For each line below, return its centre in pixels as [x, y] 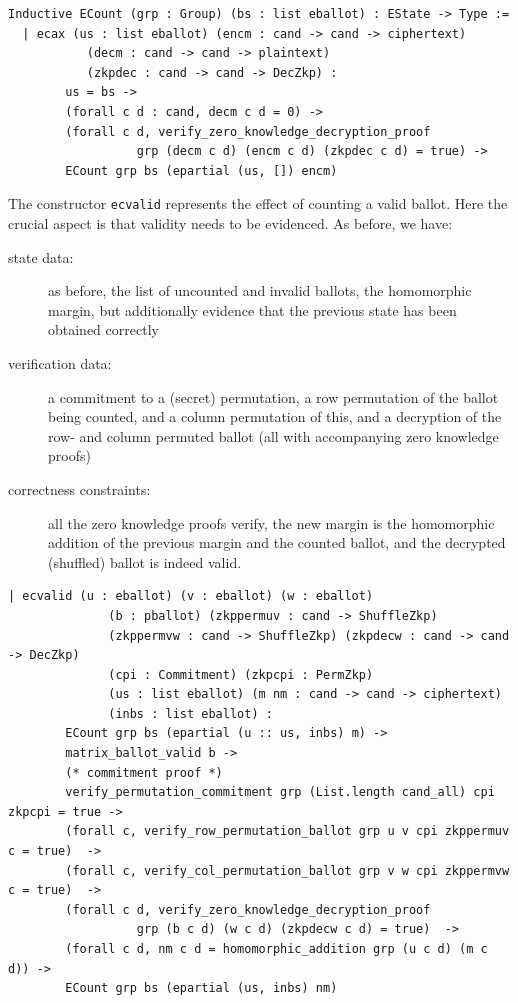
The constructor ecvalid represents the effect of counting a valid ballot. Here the [258, 203]
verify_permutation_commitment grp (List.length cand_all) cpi [280, 792]
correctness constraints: [79, 488]
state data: [41, 256]
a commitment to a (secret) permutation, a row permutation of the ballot [273, 396]
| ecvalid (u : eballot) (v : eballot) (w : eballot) [191, 596]
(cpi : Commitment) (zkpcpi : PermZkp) [241, 674]
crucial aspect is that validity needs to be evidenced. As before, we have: [230, 223]
